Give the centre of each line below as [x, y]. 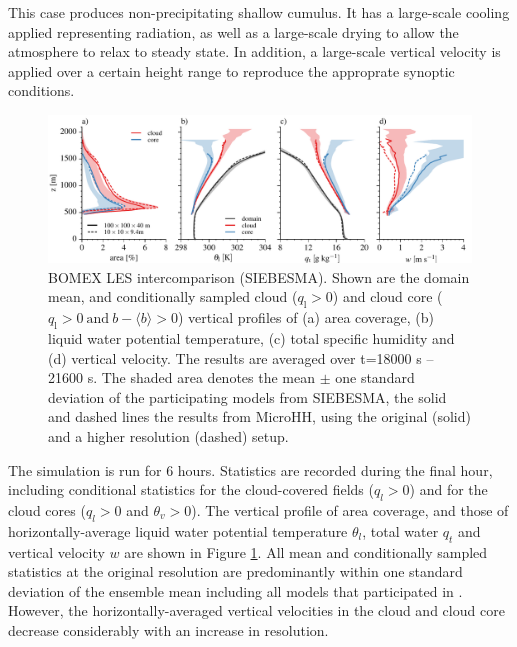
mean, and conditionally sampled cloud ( [173, 296]
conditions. [41, 90]
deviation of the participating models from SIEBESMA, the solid [247, 396]
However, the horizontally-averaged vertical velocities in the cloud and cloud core [256, 610]
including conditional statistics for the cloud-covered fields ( [191, 489]
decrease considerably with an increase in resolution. [168, 629]
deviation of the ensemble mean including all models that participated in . [235, 590]
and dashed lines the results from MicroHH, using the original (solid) [259, 416]
